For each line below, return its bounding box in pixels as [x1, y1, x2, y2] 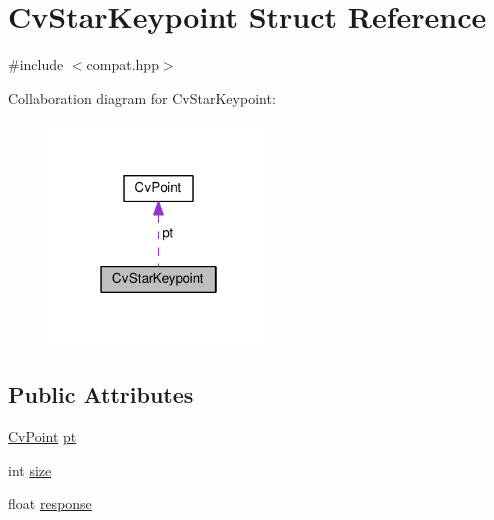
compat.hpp [86, 54, 159, 75]
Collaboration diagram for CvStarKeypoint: [8, 87, 276, 108]
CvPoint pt [8, 425, 77, 446]
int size [8, 459, 52, 480]
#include [8, 54, 64, 75]
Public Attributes [8, 379, 194, 410]
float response [8, 493, 92, 514]
